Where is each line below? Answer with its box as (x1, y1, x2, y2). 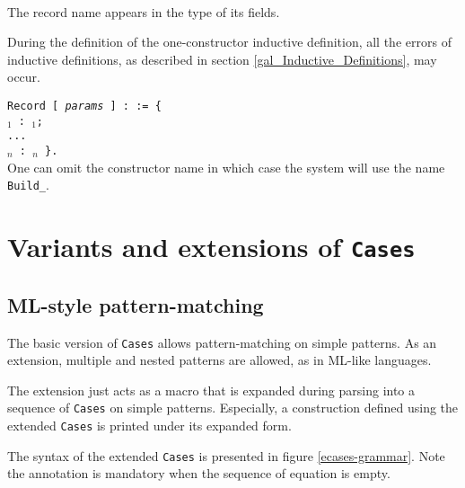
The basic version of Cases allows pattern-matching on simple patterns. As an (7, 333, 437, 351)
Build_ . (7, 175, 49, 194)
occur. (7, 67, 40, 86)
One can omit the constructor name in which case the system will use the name (7, 157, 445, 176)
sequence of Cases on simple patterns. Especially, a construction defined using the (7, 398, 459, 417)
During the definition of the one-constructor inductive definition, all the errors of (7, 32, 452, 51)
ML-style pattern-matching (7, 290, 264, 318)
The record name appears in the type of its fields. (7, 2, 280, 21)
